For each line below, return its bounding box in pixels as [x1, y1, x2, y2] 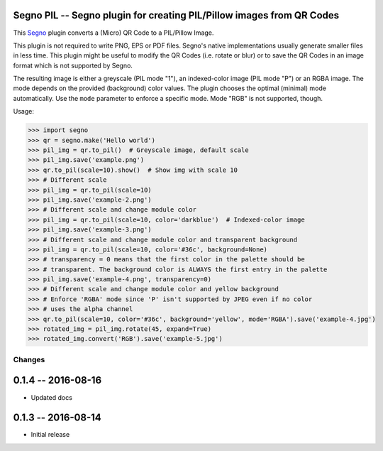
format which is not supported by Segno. [13, 61, 133, 70]
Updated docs [30, 393, 72, 401]
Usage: [13, 107, 35, 116]
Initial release [30, 430, 70, 439]
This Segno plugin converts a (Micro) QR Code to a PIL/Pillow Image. [13, 28, 214, 37]
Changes [13, 354, 45, 364]
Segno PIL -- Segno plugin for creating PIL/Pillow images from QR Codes [13, 9, 340, 21]
